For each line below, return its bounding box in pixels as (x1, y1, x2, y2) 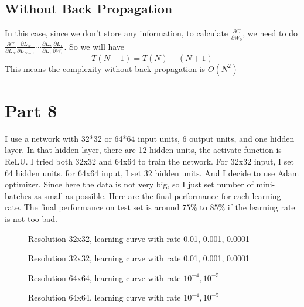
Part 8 (5, 98, 57, 122)
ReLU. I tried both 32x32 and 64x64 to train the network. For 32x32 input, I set (5, 155, 294, 167)
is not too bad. (5, 212, 57, 224)
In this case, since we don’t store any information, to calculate (5, 27, 228, 39)
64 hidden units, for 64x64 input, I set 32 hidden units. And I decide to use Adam (5, 166, 299, 179)
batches (5, 189, 32, 202)
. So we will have (64, 40, 125, 52)
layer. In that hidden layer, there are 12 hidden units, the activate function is (5, 144, 282, 156)
